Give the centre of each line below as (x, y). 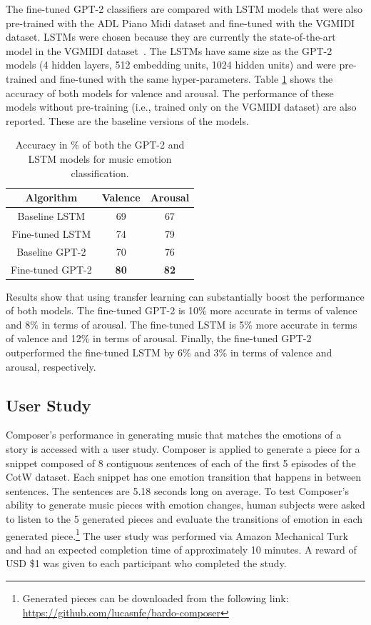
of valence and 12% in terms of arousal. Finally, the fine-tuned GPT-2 (159, 338)
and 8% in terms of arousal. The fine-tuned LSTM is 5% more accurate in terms (182, 324)
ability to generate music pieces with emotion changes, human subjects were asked (185, 505)
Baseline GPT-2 (51, 251)
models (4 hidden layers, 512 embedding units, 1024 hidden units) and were (171, 65)
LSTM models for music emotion (100, 158)
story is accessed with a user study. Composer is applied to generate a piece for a (183, 448)
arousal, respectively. (51, 366)
